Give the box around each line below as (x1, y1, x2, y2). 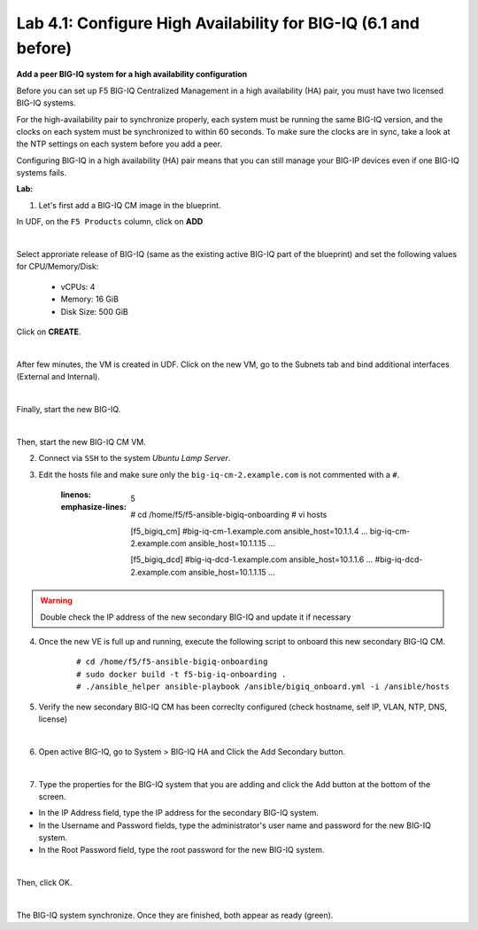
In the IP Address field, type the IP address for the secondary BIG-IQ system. (38, 808, 319, 818)
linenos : (60, 488, 92, 500)
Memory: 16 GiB (60, 293, 119, 305)
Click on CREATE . (16, 326, 81, 337)
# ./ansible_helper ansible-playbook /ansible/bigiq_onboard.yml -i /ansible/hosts (76, 682, 451, 692)
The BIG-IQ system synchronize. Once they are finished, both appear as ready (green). (16, 910, 334, 921)
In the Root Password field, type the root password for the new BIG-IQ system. (38, 845, 325, 856)
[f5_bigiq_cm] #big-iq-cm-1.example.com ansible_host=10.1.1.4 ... (130, 526, 368, 536)
